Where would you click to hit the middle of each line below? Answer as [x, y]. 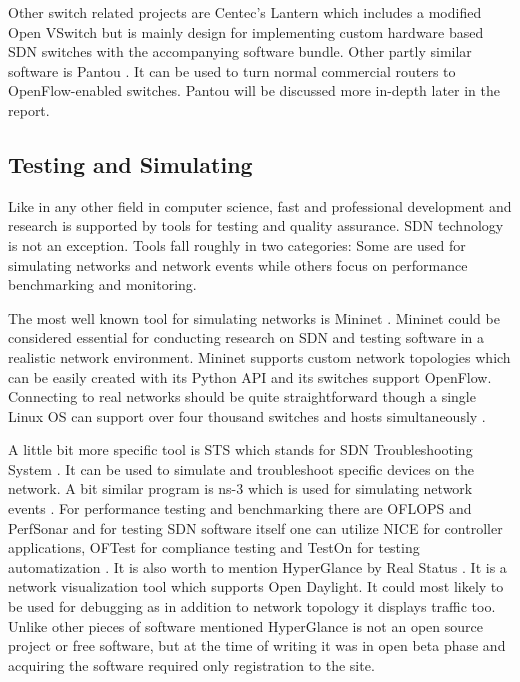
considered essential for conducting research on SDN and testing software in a [246, 337]
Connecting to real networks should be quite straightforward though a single [242, 396]
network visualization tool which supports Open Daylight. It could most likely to [256, 586]
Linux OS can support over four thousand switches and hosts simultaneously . [247, 415]
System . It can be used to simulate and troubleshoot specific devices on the [241, 468]
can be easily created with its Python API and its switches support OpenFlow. [250, 376]
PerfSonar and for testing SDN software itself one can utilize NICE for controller [255, 527]
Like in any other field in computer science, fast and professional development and [260, 205]
